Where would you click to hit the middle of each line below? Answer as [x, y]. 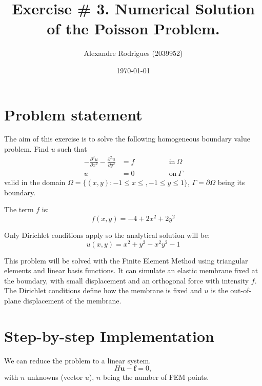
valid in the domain [35, 182]
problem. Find [26, 149]
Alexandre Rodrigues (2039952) [133, 53]
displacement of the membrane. [72, 300]
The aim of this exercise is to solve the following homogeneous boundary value [127, 139]
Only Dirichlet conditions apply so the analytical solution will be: [107, 235]
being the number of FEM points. [156, 377]
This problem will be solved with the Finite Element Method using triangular [126, 260]
